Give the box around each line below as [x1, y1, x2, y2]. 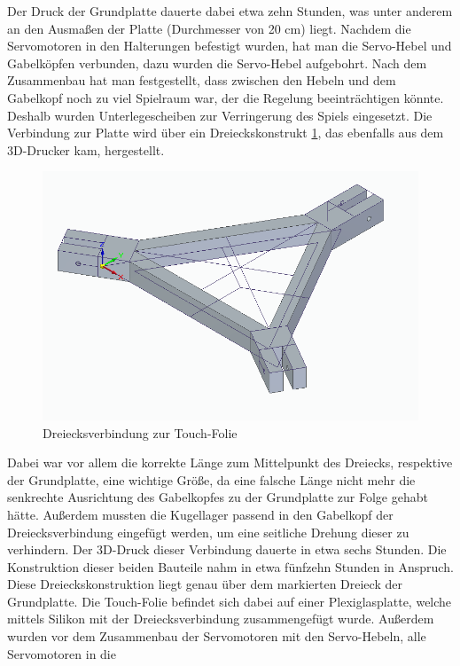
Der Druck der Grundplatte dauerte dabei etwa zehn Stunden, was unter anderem [7, 2, 453, 20]
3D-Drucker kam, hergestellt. [7, 140, 165, 159]
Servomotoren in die [7, 644, 116, 662]
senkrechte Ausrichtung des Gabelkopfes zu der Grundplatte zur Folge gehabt [7, 488, 428, 506]
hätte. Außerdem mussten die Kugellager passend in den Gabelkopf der [7, 505, 394, 523]
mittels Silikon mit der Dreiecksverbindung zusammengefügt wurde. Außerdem [7, 609, 434, 628]
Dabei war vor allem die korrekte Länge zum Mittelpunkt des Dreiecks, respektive [7, 453, 453, 472]
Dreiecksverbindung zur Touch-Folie [43, 423, 238, 442]
